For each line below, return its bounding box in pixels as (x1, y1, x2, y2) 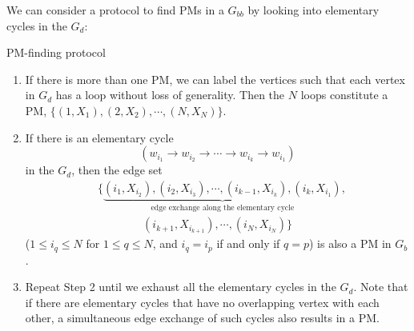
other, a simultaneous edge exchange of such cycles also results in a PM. (25, 309, 380, 326)
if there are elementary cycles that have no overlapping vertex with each (25, 293, 380, 310)
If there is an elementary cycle (25, 129, 174, 146)
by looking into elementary (247, 2, 380, 18)
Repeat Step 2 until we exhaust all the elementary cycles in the (25, 278, 336, 295)
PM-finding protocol (6, 44, 106, 61)
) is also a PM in (309, 235, 392, 252)
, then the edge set (71, 162, 163, 178)
